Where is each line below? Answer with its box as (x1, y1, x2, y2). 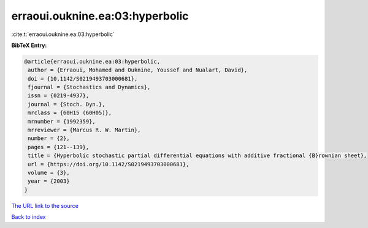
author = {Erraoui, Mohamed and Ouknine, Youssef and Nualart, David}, (28, 67, 248, 73)
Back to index (11, 213, 46, 221)
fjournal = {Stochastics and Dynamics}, (28, 84, 151, 91)
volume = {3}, (28, 169, 70, 176)
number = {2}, (28, 135, 70, 142)
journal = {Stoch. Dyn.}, (28, 101, 105, 108)
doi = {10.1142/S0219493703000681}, (28, 75, 138, 82)
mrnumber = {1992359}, (28, 118, 96, 125)
